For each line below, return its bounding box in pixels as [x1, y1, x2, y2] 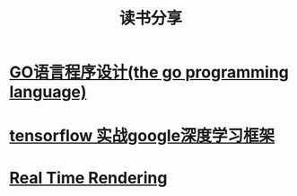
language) [9, 82, 87, 102]
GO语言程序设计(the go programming [9, 62, 290, 83]
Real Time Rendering [9, 167, 168, 188]
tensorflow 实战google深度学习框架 [9, 126, 275, 147]
